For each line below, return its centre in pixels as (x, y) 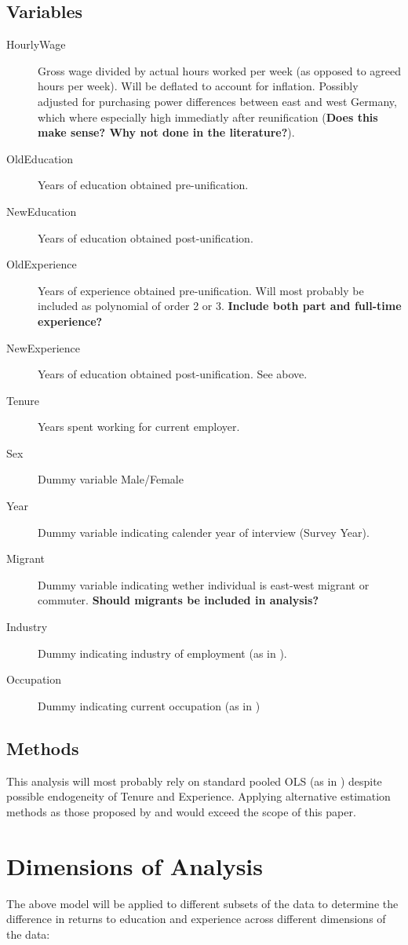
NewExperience (43, 347)
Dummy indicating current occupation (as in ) (149, 705)
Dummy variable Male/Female (111, 479)
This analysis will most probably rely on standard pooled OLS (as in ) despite (194, 781)
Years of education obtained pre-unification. (143, 185)
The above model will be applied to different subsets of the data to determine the (202, 903)
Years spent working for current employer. (139, 427)
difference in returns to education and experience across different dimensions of (196, 919)
